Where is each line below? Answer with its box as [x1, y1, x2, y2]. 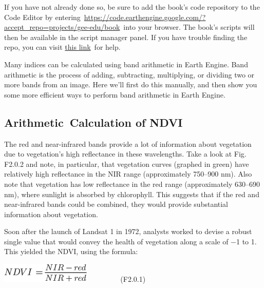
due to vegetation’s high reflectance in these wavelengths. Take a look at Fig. [4, 148, 247, 159]
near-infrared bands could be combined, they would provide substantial [4, 199, 229, 209]
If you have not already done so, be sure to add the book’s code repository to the [4, 2, 260, 12]
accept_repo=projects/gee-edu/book [4, 22, 120, 32]
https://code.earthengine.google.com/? [84, 11, 206, 22]
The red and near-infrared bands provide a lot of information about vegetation [4, 138, 252, 149]
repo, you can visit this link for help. [4, 42, 121, 52]
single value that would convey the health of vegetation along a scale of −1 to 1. [4, 236, 257, 246]
